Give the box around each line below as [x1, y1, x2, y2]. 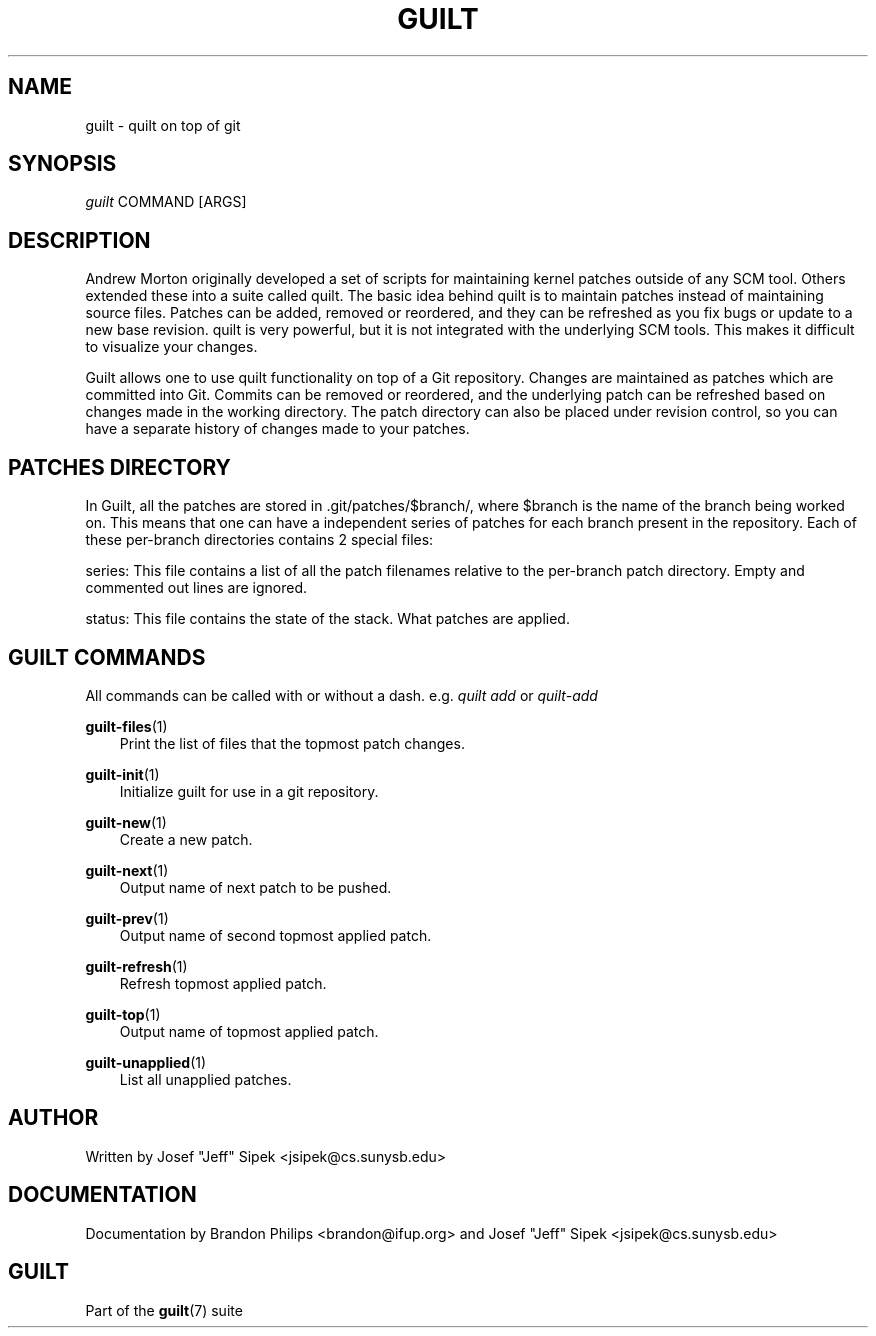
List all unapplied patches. [119, 1070, 292, 1088]
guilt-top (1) [85, 1005, 161, 1023]
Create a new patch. [119, 830, 253, 848]
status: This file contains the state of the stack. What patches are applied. [85, 610, 570, 628]
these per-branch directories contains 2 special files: [85, 531, 434, 549]
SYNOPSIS [8, 151, 117, 177]
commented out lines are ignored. [85, 579, 308, 597]
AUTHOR [8, 1105, 99, 1131]
